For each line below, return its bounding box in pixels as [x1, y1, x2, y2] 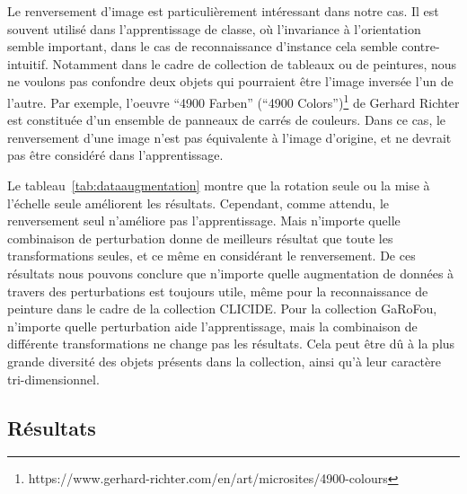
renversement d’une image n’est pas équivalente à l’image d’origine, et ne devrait [7, 128, 452, 146]
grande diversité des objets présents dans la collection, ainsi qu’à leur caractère [7, 351, 441, 370]
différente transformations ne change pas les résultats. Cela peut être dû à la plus [7, 334, 455, 353]
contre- [401, 37, 440, 56]
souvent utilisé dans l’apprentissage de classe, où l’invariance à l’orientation [7, 19, 421, 38]
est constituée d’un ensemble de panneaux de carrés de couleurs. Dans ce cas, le [7, 110, 446, 129]
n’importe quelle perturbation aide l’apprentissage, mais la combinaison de [7, 316, 418, 335]
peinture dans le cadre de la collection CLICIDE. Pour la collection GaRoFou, [7, 299, 437, 318]
